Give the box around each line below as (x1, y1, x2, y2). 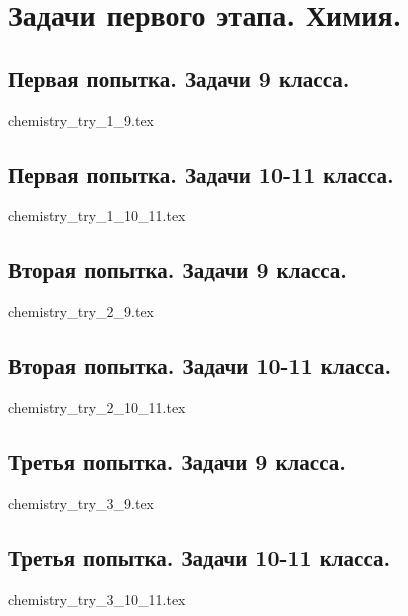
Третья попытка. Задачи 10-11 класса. (8, 541, 391, 572)
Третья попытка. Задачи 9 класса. (8, 445, 346, 476)
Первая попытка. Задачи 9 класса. (8, 62, 350, 93)
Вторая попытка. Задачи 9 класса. (8, 254, 348, 285)
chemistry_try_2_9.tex (8, 301, 154, 322)
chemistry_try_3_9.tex (8, 492, 154, 513)
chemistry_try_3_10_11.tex (8, 588, 186, 609)
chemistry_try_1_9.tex (8, 109, 154, 130)
